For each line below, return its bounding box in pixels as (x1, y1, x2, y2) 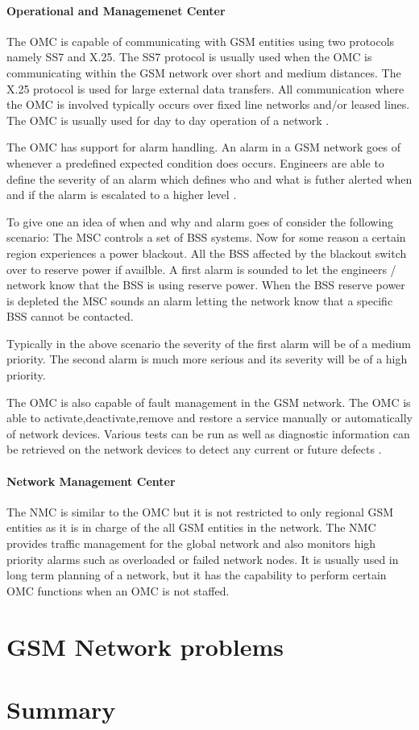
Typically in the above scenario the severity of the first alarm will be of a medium (6, 334, 412, 351)
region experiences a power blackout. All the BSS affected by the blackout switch (6, 244, 407, 261)
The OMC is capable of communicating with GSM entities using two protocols (6, 32, 395, 49)
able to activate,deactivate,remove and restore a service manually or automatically (6, 409, 413, 426)
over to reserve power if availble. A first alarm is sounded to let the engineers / (6, 260, 396, 277)
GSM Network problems (6, 629, 284, 662)
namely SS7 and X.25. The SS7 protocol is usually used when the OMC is (6, 48, 372, 65)
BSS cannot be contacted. (6, 308, 134, 325)
